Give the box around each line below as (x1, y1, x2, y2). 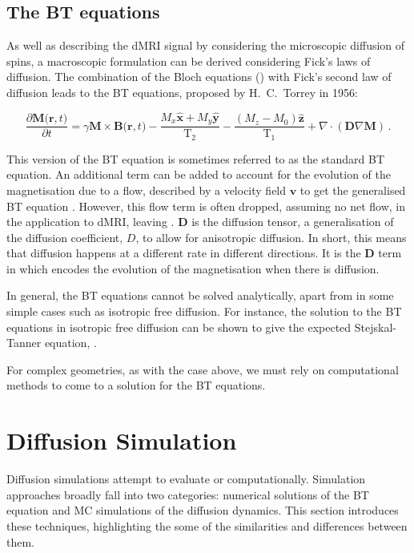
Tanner (6, 334, 42, 351)
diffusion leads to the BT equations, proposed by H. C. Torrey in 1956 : (6, 83, 358, 100)
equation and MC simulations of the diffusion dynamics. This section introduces (6, 502, 399, 519)
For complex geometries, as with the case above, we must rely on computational (6, 361, 399, 377)
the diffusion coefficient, (6, 228, 123, 245)
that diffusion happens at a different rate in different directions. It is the (6, 244, 361, 261)
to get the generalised (299, 181, 406, 198)
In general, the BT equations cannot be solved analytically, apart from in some (6, 287, 394, 304)
